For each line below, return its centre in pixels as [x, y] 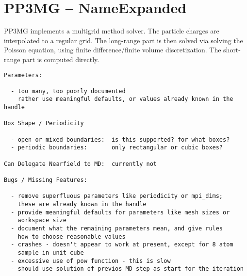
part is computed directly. [61, 59]
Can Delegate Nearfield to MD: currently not [80, 164]
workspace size [42, 220]
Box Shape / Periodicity [44, 123]
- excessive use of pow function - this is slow [91, 261]
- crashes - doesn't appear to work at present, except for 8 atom [122, 245]
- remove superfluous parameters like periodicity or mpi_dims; [117, 196]
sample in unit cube [51, 252]
